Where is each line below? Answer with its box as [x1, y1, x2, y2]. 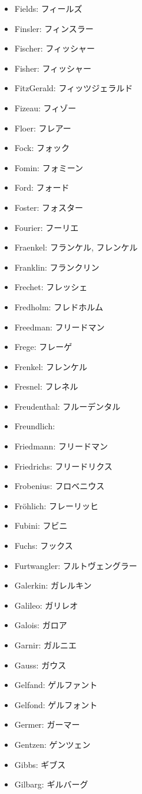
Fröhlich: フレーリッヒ [14, 499, 98, 512]
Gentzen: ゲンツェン [14, 738, 91, 750]
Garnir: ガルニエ [14, 639, 77, 651]
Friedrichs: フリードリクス [14, 459, 113, 472]
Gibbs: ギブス [14, 758, 66, 770]
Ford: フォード [14, 181, 70, 194]
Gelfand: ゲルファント [14, 679, 98, 691]
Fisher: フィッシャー [14, 62, 92, 74]
